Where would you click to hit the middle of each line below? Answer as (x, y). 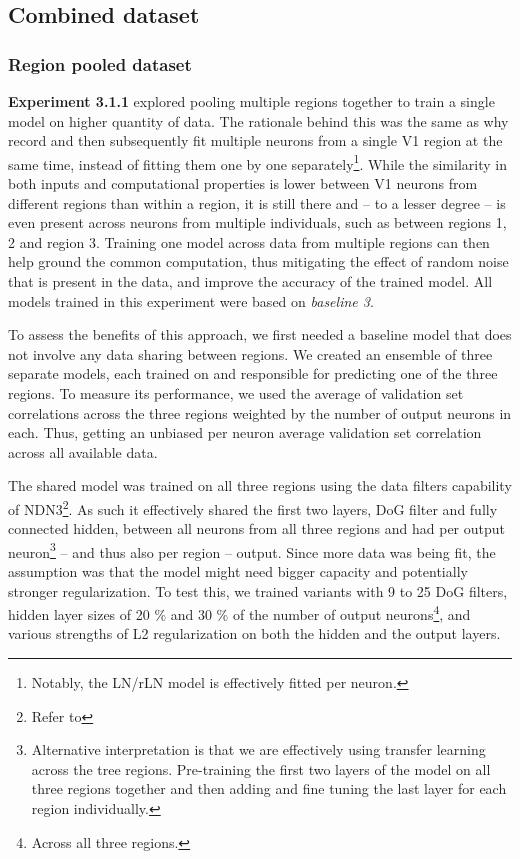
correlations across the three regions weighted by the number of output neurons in (260, 412)
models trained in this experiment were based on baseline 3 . (191, 300)
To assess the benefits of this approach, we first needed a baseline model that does (260, 334)
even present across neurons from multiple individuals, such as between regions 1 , (257, 222)
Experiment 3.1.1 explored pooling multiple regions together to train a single (251, 101)
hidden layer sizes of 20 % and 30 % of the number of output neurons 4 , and (239, 612)
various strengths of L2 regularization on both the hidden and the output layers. (254, 633)
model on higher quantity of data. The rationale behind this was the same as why (258, 120)
